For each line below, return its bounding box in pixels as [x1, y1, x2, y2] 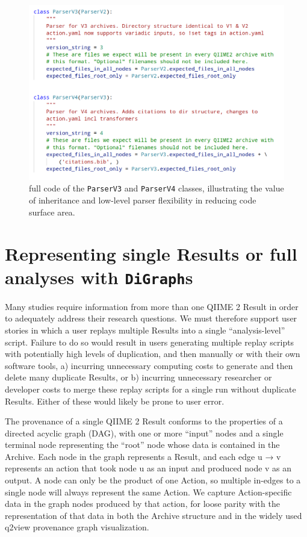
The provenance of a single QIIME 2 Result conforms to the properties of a [5, 415, 283, 427]
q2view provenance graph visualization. [5, 521, 149, 533]
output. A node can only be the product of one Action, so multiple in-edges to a [5, 474, 301, 486]
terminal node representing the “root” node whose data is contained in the [5, 438, 280, 451]
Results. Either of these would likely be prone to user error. [5, 394, 225, 407]
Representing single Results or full [5, 241, 297, 265]
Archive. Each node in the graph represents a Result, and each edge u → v [5, 450, 281, 462]
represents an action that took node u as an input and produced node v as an [5, 462, 292, 474]
